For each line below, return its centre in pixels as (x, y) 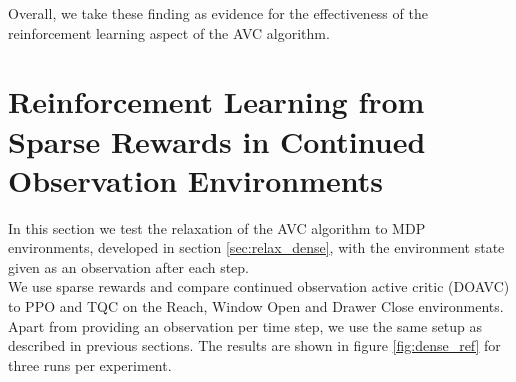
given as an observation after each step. (129, 266)
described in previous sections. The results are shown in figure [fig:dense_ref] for (254, 345)
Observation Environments (196, 179)
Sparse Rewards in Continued (217, 140)
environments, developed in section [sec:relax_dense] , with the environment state (256, 247)
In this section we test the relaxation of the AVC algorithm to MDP (217, 227)
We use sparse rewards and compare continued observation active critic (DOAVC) (259, 286)
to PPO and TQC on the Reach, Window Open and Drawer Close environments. (256, 306)
